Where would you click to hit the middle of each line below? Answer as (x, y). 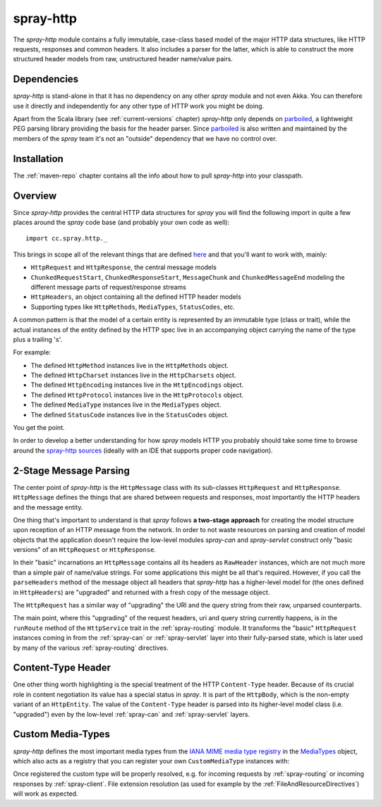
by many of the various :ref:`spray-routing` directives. (91, 648)
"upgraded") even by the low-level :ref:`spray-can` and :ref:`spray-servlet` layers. (132, 714)
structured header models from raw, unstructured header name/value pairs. (123, 59)
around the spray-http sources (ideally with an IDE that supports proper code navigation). (143, 450)
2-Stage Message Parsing (71, 470)
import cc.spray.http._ (67, 239)
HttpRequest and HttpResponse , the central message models (123, 267)
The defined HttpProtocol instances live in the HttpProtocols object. (137, 395)
